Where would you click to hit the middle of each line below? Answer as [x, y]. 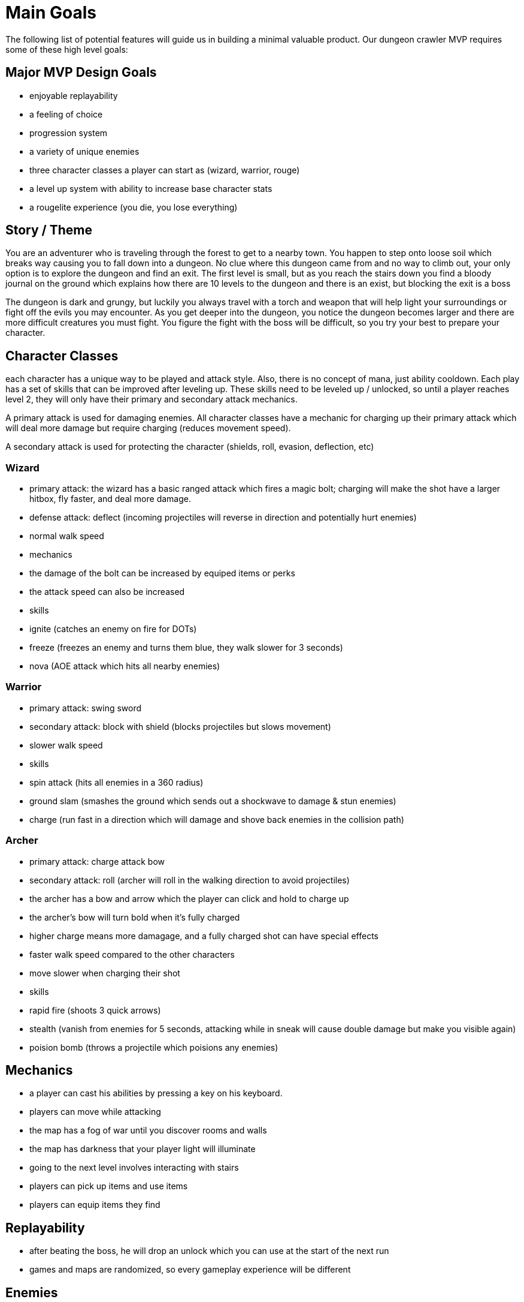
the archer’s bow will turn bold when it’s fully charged [135, 917]
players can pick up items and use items [109, 1186]
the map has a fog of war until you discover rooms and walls [148, 1130]
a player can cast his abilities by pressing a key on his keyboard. [156, 1093]
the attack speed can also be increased [107, 592]
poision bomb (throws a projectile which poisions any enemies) [154, 1047]
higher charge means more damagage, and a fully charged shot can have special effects [204, 936]
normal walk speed [67, 536]
